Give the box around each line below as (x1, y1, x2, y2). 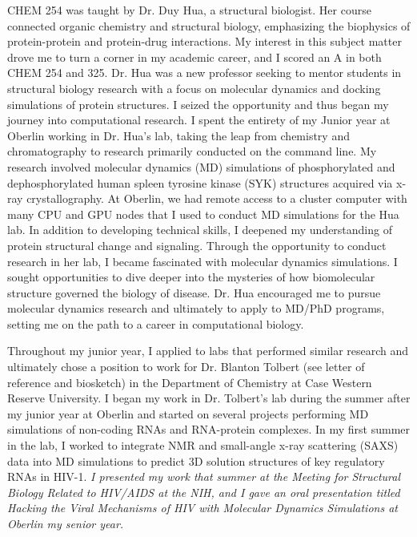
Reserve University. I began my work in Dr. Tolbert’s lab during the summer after (7, 390, 411, 406)
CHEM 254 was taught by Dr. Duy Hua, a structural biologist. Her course (7, 2, 371, 18)
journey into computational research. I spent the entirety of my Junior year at (7, 111, 391, 128)
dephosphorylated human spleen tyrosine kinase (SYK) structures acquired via (7, 174, 393, 191)
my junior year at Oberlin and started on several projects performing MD (7, 405, 369, 422)
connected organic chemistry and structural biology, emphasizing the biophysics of (7, 17, 411, 34)
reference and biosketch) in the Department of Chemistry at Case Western (7, 373, 372, 390)
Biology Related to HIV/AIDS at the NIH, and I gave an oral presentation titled (7, 483, 400, 500)
